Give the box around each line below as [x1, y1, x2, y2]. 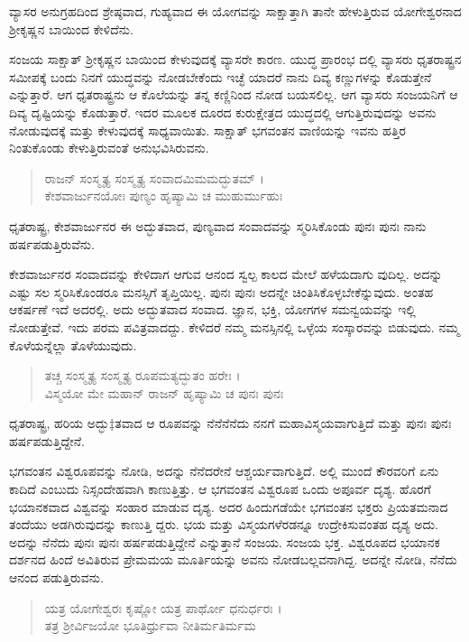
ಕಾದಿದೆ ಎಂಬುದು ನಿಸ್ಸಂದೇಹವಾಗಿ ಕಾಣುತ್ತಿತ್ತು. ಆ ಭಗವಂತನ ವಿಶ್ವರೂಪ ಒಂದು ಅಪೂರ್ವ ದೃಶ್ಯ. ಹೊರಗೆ [9, 479, 431, 498]
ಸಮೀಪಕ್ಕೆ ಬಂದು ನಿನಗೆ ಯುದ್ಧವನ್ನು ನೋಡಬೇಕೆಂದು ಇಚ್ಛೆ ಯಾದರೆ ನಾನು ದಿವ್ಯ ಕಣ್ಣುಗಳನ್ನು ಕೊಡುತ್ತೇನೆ [9, 67, 432, 86]
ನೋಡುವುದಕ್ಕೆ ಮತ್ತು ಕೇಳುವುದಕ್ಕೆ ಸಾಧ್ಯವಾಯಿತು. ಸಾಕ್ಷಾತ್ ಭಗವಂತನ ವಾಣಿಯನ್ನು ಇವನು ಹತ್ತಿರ [9, 120, 406, 139]
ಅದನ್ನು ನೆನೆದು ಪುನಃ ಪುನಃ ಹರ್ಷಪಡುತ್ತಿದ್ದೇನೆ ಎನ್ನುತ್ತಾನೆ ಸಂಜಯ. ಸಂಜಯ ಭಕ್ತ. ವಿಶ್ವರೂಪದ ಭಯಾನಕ [9, 532, 440, 551]
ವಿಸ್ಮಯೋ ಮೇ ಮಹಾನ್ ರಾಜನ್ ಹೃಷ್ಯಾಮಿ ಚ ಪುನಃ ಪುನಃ [44, 383, 284, 402]
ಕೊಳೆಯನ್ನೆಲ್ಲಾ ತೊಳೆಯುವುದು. [9, 335, 137, 354]
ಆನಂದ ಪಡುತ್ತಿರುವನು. [9, 568, 104, 587]
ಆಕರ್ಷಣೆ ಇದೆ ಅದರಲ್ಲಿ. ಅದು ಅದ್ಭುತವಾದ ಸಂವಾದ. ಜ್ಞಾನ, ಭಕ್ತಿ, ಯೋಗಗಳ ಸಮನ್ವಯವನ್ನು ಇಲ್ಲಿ [9, 300, 416, 319]
